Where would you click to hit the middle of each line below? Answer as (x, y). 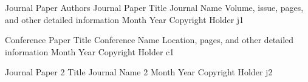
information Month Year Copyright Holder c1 (90, 51)
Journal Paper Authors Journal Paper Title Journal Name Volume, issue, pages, (154, 7)
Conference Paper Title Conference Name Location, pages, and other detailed (149, 40)
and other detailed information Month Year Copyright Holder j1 (125, 19)
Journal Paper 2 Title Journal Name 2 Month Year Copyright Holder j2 (139, 72)
